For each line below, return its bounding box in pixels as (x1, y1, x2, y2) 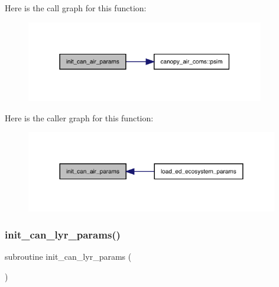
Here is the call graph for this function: (5, 2, 147, 14)
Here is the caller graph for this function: (5, 111, 154, 124)
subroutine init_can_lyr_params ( (5, 250, 132, 262)
